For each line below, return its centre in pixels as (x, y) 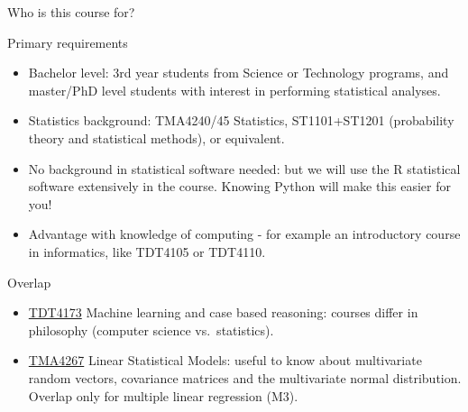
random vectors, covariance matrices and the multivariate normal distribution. (245, 377)
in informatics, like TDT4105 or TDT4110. (147, 251)
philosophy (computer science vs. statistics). (151, 330)
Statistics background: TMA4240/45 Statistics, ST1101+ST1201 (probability (241, 120)
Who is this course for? (71, 12)
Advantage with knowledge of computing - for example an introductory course (244, 234)
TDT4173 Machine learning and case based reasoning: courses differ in (223, 312)
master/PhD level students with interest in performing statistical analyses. (234, 90)
